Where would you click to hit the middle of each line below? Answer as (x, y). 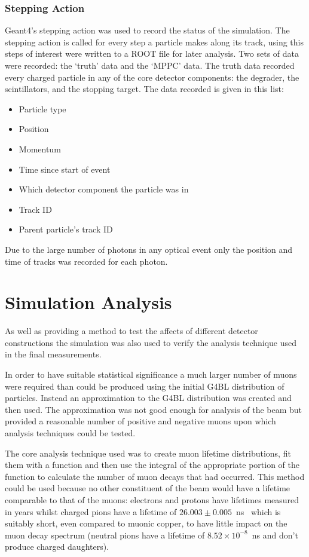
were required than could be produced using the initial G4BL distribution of (145, 386)
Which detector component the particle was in (104, 189)
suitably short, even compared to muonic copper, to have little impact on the (146, 523)
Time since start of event (65, 169)
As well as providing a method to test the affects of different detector (131, 331)
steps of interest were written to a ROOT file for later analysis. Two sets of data (152, 53)
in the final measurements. (53, 354)
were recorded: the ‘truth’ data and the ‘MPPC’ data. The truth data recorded (150, 65)
